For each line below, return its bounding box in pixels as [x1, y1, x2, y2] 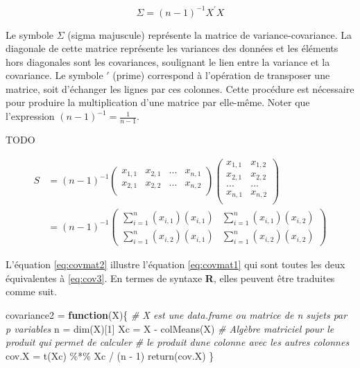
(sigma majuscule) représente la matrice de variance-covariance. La [67, 27, 352, 42]
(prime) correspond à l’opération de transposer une [112, 68, 330, 82]
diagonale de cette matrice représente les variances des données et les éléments [6, 41, 338, 55]
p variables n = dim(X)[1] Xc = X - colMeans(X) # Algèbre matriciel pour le [6, 321, 334, 335]
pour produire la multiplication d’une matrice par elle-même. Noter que [6, 95, 310, 109]
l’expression [6, 109, 55, 123]
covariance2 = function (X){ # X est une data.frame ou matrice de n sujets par [6, 308, 348, 322]
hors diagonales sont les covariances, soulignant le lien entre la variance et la [6, 54, 330, 69]
